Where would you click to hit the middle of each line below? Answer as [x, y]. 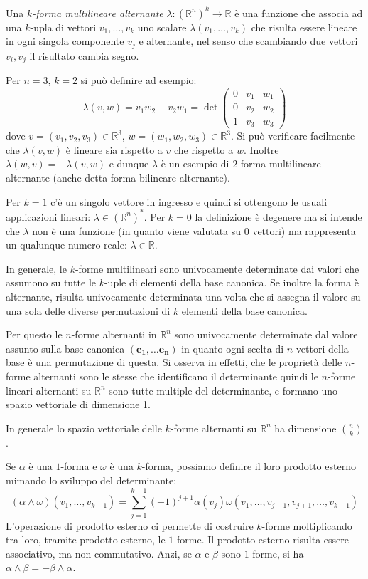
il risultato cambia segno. [84, 55]
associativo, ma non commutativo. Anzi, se [99, 553]
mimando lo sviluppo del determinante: [91, 480]
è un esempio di [195, 163]
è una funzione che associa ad [299, 12]
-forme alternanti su [213, 428]
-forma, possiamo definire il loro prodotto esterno [249, 466]
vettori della [322, 348]
